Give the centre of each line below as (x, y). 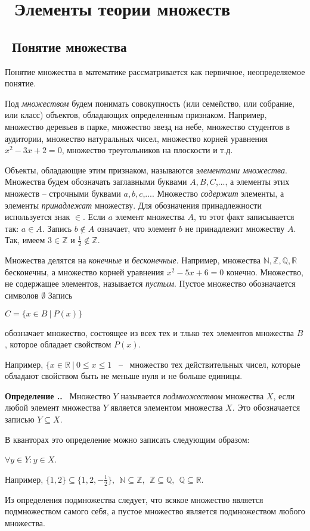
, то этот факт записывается (244, 217)
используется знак (38, 217)
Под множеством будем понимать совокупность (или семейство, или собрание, (150, 103)
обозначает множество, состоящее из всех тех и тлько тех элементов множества (149, 332)
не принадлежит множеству (235, 228)
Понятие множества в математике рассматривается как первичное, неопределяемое (155, 71)
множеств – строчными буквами (63, 193)
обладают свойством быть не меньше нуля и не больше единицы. (124, 376)
